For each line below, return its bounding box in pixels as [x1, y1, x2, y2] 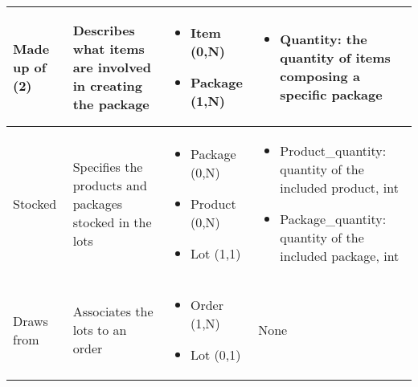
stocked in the [72, 212, 152, 231]
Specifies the [72, 157, 143, 176]
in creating [72, 75, 142, 95]
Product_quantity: [280, 141, 387, 160]
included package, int [280, 246, 400, 265]
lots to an [72, 320, 127, 339]
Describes [72, 20, 135, 39]
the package [72, 94, 150, 113]
